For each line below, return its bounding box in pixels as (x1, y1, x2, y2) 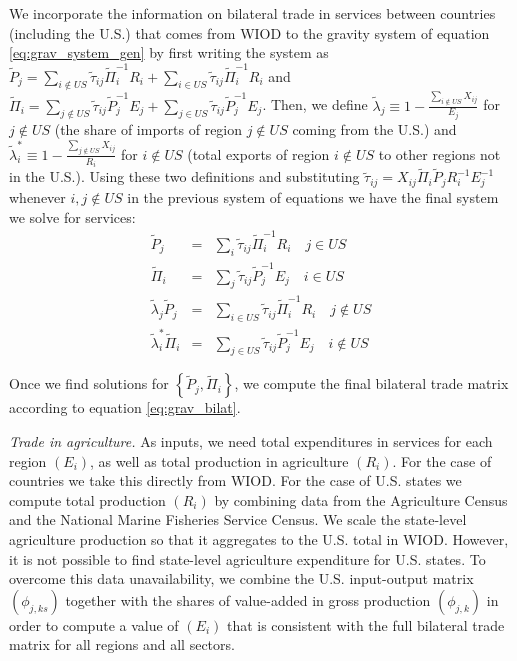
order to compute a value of (9, 614, 179, 635)
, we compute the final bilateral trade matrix (234, 373, 509, 394)
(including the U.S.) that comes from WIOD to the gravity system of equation (9, 22, 490, 43)
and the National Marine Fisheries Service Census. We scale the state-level (9, 509, 467, 530)
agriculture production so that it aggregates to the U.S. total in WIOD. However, (9, 529, 509, 550)
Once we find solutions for (9, 373, 169, 394)
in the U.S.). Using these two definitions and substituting (9, 166, 360, 187)
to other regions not (378, 143, 501, 164)
